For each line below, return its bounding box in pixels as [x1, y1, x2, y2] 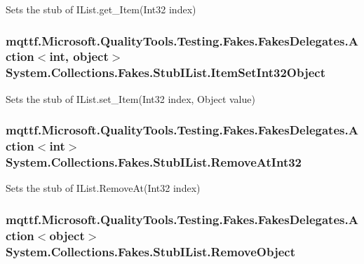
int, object [49, 48, 109, 65]
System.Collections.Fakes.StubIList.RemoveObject [6, 242, 295, 260]
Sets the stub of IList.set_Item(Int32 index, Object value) [6, 91, 255, 106]
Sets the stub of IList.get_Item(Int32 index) [6, 2, 196, 16]
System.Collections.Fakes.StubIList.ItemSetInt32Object [6, 64, 325, 81]
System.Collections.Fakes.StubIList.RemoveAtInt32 [6, 153, 302, 171]
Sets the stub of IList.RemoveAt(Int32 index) [6, 181, 201, 195]
